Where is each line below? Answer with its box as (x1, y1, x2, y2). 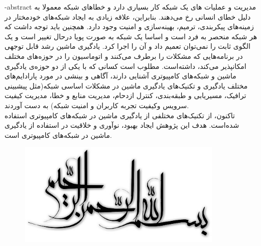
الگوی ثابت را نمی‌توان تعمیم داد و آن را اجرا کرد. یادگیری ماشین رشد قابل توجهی (5, 41, 250, 51)
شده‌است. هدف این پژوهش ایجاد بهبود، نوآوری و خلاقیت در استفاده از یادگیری (5, 120, 239, 130)
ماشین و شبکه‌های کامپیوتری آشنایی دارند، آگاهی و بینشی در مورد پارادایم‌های (5, 70, 236, 81)
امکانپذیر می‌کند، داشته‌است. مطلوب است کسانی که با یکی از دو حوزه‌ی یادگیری (5, 60, 246, 71)
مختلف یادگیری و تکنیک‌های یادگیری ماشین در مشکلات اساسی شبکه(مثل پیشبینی (5, 80, 248, 91)
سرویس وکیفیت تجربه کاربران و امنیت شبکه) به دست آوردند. (5, 100, 189, 110)
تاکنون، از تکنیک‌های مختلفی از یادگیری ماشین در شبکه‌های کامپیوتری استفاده (5, 110, 235, 120)
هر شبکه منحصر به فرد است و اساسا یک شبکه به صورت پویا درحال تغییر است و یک (5, 31, 257, 41)
